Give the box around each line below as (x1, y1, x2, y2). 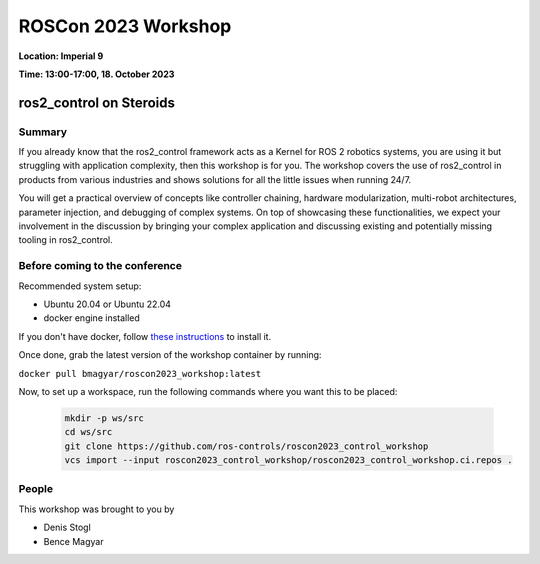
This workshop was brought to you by (18, 503, 175, 515)
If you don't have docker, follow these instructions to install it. (18, 330, 272, 342)
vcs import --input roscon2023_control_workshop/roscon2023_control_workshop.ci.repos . (64, 455, 514, 466)
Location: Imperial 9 (18, 50, 104, 62)
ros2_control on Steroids (18, 94, 175, 111)
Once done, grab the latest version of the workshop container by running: (18, 349, 322, 361)
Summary (18, 125, 68, 139)
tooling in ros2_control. (18, 234, 114, 246)
